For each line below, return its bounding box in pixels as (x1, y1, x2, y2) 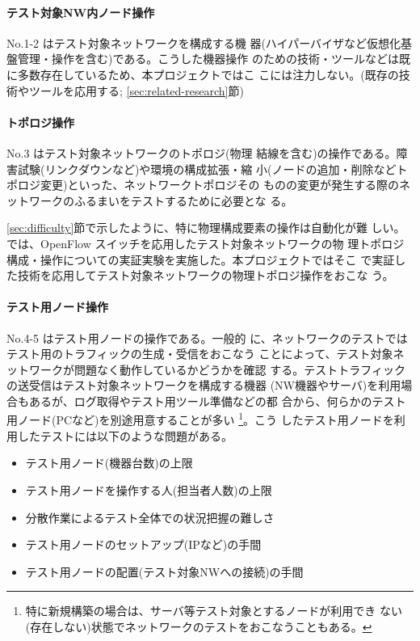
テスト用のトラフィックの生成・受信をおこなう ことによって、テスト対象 (6, 345, 393, 362)
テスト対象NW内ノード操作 (6, 3, 155, 20)
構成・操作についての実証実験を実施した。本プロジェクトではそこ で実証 (6, 251, 395, 268)
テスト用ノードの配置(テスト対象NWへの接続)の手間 (25, 563, 304, 580)
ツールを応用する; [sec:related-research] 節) (28, 82, 244, 99)
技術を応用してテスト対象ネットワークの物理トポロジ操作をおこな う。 (17, 267, 394, 284)
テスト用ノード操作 (6, 298, 108, 315)
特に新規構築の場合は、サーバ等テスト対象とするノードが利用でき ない (25, 602, 402, 619)
